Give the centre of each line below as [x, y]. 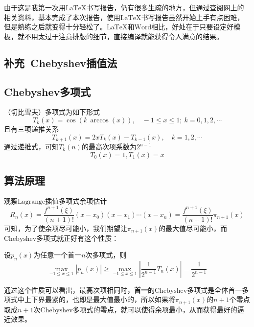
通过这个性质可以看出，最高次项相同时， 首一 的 [79, 290]
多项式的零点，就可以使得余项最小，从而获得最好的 [155, 309]
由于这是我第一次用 [35, 7]
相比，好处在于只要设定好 [193, 27]
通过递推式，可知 [31, 146]
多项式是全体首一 [215, 290]
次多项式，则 [106, 255]
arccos [99, 120]
